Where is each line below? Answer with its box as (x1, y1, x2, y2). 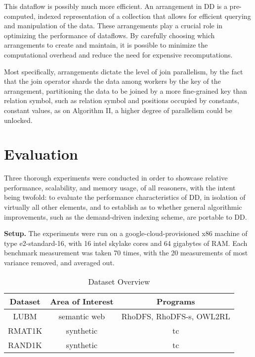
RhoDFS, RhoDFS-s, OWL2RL (121, 310, 230, 322)
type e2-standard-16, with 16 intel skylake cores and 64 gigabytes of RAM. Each (4, 238, 248, 248)
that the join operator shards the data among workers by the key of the (4, 76, 221, 86)
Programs (156, 295, 195, 307)
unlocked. (4, 115, 33, 125)
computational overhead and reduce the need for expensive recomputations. (4, 49, 233, 59)
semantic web (58, 310, 105, 322)
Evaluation (4, 144, 78, 164)
